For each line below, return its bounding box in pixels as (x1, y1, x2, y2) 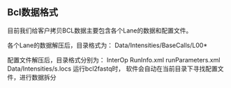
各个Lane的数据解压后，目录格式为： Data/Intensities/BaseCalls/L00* (7, 41, 208, 49)
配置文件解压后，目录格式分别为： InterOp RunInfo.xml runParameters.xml (7, 55, 221, 64)
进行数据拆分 (19, 73, 57, 81)
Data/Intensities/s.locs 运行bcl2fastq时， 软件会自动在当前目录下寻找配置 (7, 64, 218, 73)
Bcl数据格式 (7, 6, 58, 19)
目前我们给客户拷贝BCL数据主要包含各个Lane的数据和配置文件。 (7, 26, 193, 35)
